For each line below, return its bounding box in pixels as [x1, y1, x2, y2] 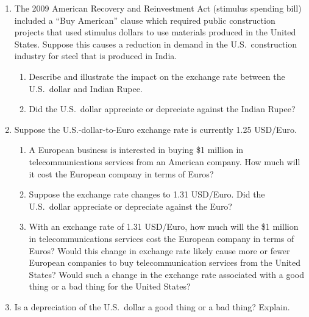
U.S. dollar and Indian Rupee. [29, 82, 143, 94]
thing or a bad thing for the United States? [29, 280, 191, 293]
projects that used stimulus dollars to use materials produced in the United [14, 26, 296, 38]
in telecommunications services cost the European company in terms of [29, 232, 294, 244]
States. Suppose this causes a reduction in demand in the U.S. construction [14, 37, 297, 50]
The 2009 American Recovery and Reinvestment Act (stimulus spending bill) [14, 2, 302, 14]
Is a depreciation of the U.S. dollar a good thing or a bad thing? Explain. [14, 300, 290, 313]
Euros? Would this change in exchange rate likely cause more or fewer [29, 244, 290, 257]
